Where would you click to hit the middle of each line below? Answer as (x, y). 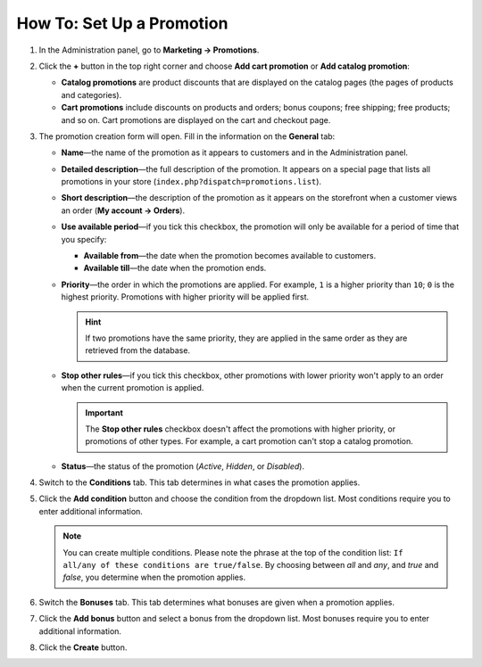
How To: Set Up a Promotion (122, 23)
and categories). (91, 95)
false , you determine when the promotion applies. (154, 577)
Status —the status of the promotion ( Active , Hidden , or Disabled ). (183, 466)
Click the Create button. (83, 647)
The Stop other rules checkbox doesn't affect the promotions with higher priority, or (241, 429)
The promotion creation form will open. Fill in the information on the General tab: (187, 136)
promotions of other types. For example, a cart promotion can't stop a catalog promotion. (249, 441)
